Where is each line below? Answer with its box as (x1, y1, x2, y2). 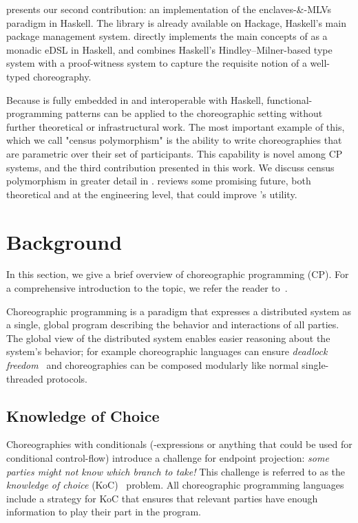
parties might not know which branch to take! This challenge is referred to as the (6, 464, 346, 478)
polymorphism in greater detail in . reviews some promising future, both (6, 173, 311, 188)
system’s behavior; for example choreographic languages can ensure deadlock (6, 344, 328, 359)
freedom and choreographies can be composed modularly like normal (6, 358, 299, 372)
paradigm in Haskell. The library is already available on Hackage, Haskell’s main (6, 15, 346, 30)
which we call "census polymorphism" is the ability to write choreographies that (6, 133, 342, 147)
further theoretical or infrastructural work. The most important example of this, (6, 119, 345, 134)
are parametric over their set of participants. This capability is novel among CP (6, 146, 343, 160)
